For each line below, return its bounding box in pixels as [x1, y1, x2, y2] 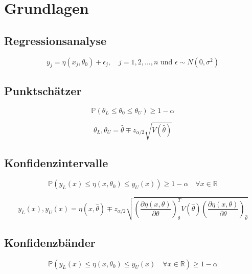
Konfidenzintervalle [4, 154, 108, 170]
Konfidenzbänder [4, 234, 96, 250]
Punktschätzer [4, 82, 82, 98]
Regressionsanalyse [4, 32, 107, 48]
